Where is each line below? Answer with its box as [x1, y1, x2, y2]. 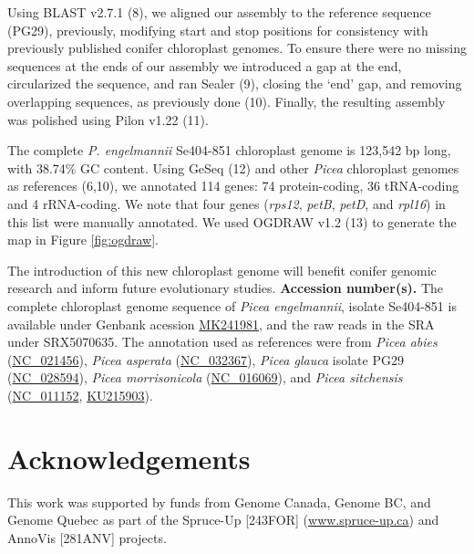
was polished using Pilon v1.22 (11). [7, 110, 209, 129]
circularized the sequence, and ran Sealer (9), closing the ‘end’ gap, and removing [7, 74, 462, 93]
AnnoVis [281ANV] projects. [7, 528, 167, 547]
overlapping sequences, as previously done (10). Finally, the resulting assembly [7, 91, 446, 110]
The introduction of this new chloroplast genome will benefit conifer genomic [7, 260, 437, 279]
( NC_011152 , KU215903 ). [7, 385, 153, 404]
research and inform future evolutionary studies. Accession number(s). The [7, 278, 443, 298]
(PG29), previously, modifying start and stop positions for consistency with [7, 20, 428, 39]
